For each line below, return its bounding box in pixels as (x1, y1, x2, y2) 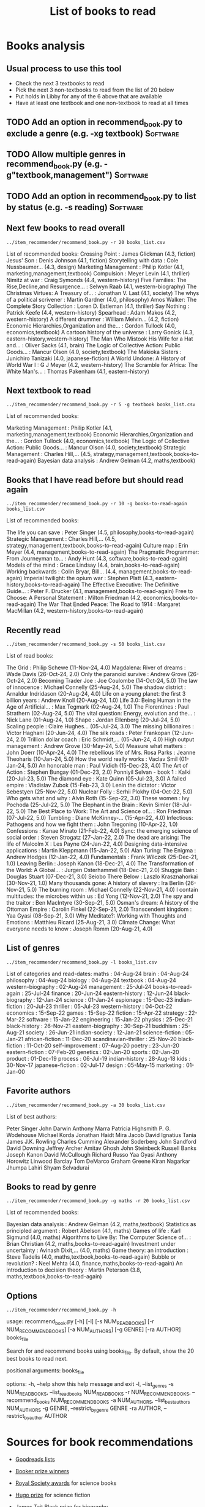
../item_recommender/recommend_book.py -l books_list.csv (6, 959, 157, 966)
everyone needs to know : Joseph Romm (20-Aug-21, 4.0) (6, 925, 153, 932)
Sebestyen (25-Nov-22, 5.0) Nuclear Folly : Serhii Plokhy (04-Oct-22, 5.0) (6, 788, 193, 795)
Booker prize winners (15, 1468, 69, 1475)
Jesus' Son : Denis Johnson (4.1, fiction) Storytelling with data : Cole (6, 256, 179, 264)
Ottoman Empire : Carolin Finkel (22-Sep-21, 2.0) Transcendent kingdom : (6, 905, 192, 913)
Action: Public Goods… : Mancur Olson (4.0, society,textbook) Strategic (6, 444, 187, 451)
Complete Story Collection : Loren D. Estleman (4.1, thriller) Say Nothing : (6, 302, 190, 310)
